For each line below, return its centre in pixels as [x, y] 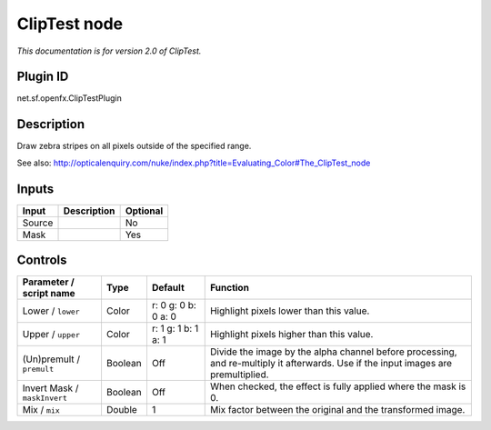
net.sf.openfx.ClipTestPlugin [69, 98]
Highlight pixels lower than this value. [290, 311]
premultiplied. [239, 375]
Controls [42, 260]
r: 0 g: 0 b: [174, 305]
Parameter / [48, 282]
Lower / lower [51, 311]
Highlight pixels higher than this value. [291, 335]
